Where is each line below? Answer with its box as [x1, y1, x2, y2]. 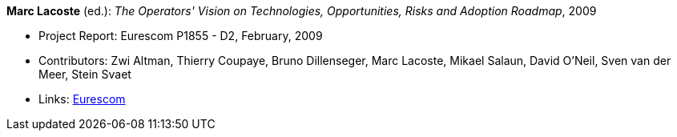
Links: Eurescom [38, 92, 126, 106]
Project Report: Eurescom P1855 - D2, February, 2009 [38, 29, 323, 42]
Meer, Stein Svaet [38, 67, 131, 81]
